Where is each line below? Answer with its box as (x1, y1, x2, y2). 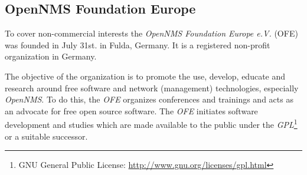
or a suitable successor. (5, 130, 88, 142)
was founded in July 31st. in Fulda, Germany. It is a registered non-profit (5, 38, 270, 51)
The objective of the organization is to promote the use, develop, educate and (5, 70, 286, 82)
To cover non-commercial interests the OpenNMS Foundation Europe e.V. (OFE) (5, 27, 298, 39)
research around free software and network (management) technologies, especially (5, 81, 299, 94)
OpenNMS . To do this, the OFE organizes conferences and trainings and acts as (5, 93, 293, 105)
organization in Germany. (5, 50, 97, 62)
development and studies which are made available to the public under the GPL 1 (5, 117, 298, 131)
